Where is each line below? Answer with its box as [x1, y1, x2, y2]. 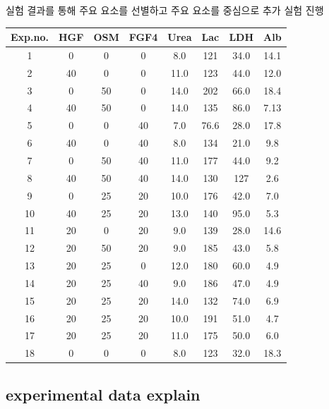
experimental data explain [6, 383, 201, 405]
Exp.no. [11, 30, 49, 44]
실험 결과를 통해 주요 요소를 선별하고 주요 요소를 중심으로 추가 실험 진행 [6, 3, 324, 17]
